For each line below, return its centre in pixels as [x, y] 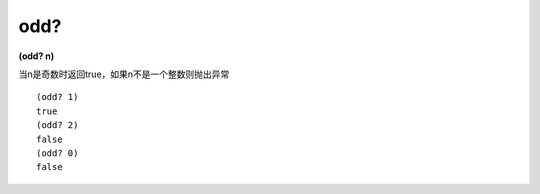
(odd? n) [36, 56]
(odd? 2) [57, 125]
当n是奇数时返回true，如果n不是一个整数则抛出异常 [124, 74]
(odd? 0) [57, 153]
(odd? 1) [57, 97]
